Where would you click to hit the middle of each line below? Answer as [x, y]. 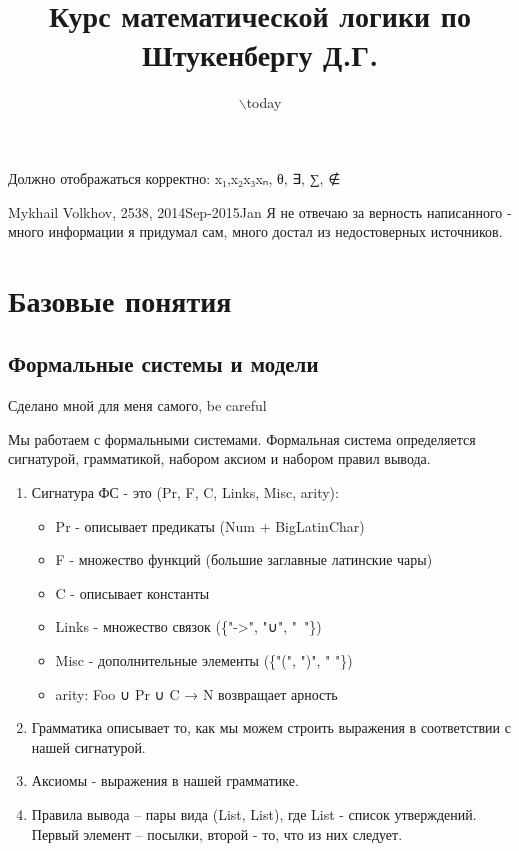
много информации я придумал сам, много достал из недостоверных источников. [255, 231]
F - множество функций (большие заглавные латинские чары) [244, 559]
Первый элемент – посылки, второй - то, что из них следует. [217, 833]
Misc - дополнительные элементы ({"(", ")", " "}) [204, 660]
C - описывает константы [132, 592]
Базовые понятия [120, 299]
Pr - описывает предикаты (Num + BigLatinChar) [210, 525]
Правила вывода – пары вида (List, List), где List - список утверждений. [254, 813]
